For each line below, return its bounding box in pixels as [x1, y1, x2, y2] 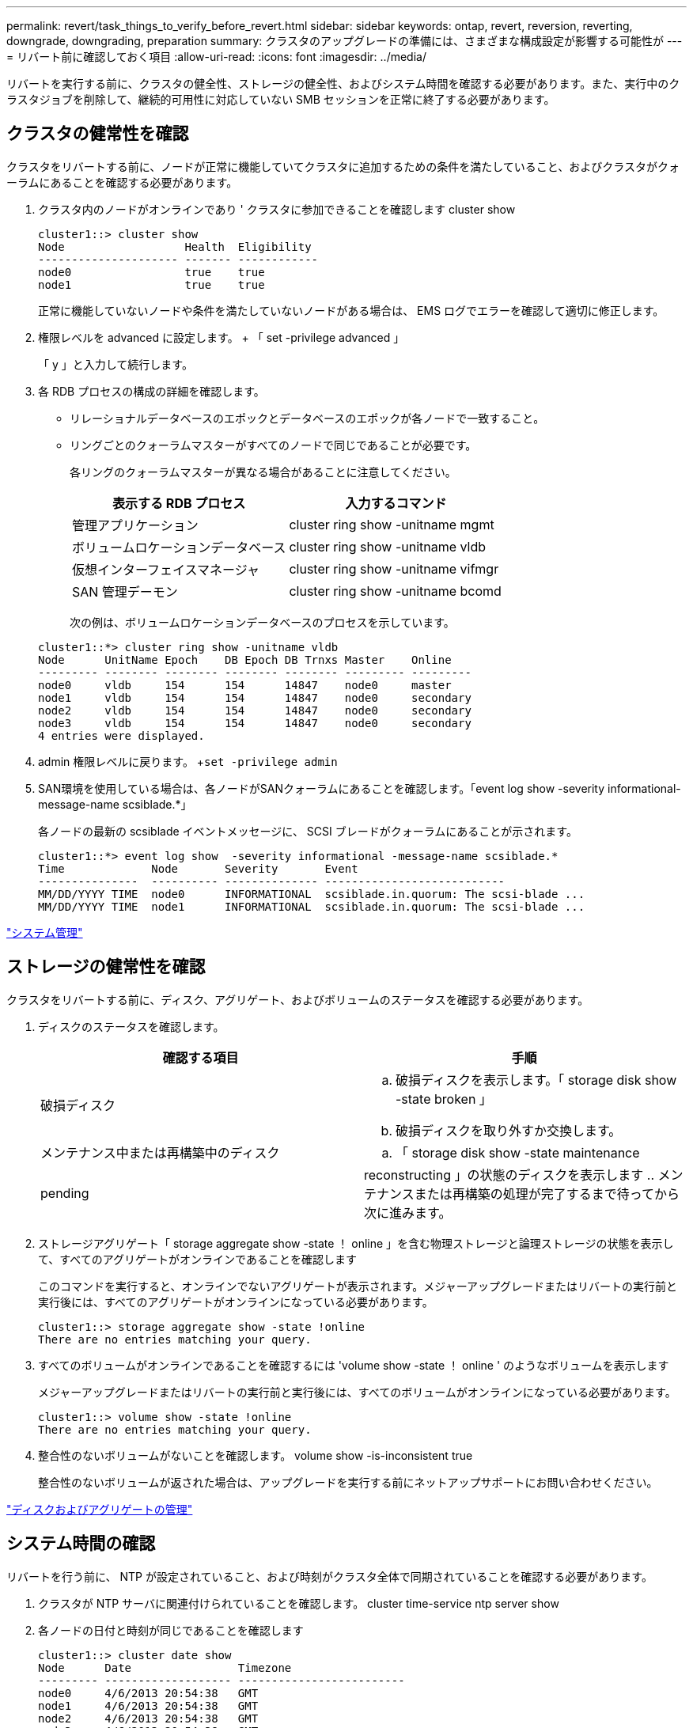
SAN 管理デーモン [72, 583, 178, 600]
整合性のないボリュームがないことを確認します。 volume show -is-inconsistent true [38, 1448, 473, 1462]
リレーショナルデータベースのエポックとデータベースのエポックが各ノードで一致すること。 [70, 411, 545, 425]
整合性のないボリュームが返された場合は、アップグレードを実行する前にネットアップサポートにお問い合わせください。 [38, 1475, 658, 1489]
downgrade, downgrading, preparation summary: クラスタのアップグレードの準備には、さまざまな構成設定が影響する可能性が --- [6, 34, 683, 47]
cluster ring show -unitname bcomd [289, 582, 502, 599]
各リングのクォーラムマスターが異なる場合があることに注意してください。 [70, 464, 456, 479]
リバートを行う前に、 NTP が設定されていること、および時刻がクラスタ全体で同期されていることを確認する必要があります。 [6, 1569, 653, 1583]
